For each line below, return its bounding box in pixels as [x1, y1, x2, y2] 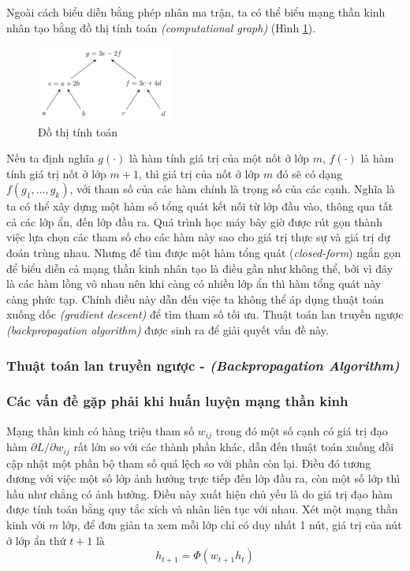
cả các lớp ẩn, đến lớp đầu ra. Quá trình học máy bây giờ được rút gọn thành [6, 213, 382, 230]
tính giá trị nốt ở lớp [6, 165, 106, 181]
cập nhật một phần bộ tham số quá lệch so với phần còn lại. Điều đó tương [6, 454, 371, 471]
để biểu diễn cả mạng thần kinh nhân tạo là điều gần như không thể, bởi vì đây [6, 259, 393, 276]
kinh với [6, 516, 46, 532]
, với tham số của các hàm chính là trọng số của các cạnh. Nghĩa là [69, 181, 395, 197]
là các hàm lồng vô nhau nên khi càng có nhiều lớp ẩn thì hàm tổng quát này [6, 275, 382, 292]
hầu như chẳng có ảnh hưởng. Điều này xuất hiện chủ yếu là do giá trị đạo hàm [6, 485, 393, 502]
